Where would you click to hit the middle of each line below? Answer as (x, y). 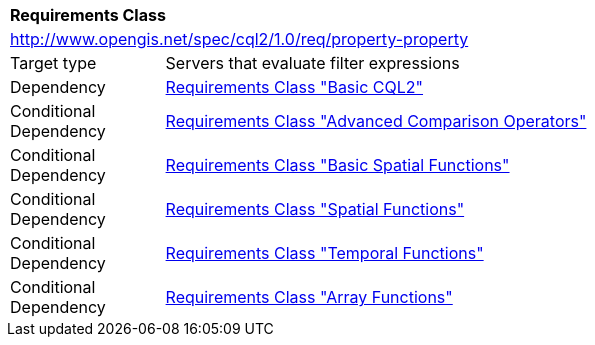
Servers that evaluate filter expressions (312, 63)
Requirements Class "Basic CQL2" (294, 87)
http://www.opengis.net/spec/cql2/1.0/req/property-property (239, 39)
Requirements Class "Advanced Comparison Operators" (376, 121)
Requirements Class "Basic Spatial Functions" (337, 165)
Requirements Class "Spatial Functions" (315, 209)
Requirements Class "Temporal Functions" (324, 253)
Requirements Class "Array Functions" (309, 297)
